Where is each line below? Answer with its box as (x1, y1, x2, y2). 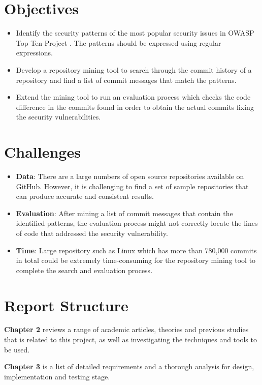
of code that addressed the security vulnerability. (16, 227, 168, 238)
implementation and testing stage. (4, 371, 110, 381)
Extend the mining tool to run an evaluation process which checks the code (16, 92, 251, 102)
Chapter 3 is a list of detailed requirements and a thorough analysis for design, (4, 361, 254, 372)
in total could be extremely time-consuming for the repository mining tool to (16, 255, 256, 265)
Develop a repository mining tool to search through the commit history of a (16, 64, 252, 75)
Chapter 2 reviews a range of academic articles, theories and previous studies (4, 324, 249, 335)
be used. (4, 344, 30, 354)
